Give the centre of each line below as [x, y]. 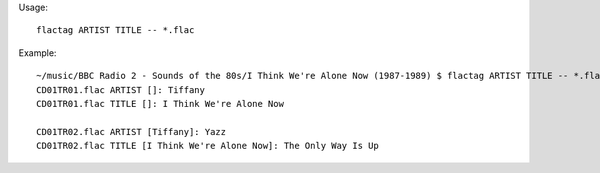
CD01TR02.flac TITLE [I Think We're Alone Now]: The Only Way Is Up [207, 146]
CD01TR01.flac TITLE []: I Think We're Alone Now [160, 103]
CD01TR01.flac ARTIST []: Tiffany [120, 89]
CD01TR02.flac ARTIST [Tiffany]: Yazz [131, 131]
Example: [37, 52]
